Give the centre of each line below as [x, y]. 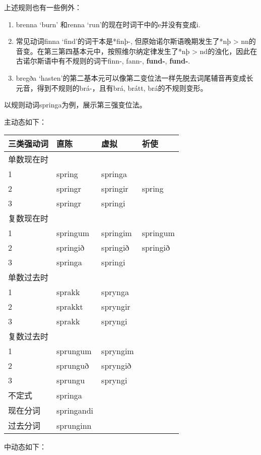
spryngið [116, 366]
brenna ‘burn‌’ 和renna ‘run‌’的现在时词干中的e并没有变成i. [108, 24]
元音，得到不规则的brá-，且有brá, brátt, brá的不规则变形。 [112, 88]
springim [117, 233]
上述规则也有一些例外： [43, 7]
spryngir [116, 307]
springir [115, 189]
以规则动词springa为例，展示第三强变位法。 [75, 105]
